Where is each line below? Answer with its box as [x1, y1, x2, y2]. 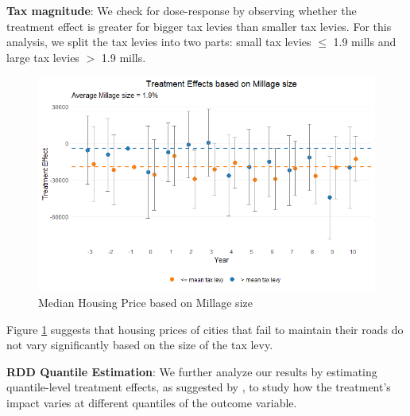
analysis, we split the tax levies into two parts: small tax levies [6, 33, 311, 50]
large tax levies [6, 49, 79, 65]
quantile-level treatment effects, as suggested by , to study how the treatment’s [6, 379, 391, 395]
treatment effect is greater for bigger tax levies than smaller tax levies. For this [6, 17, 392, 34]
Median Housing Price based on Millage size [38, 294, 253, 311]
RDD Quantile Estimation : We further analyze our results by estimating [6, 363, 377, 379]
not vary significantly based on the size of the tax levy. [6, 336, 273, 353]
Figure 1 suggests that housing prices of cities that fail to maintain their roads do [6, 321, 404, 337]
